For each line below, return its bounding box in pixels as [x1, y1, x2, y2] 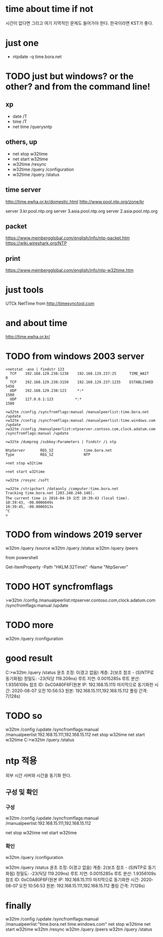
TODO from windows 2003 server [5, 351, 145, 362]
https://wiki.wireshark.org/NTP [5, 240, 67, 246]
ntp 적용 [5, 755, 37, 766]
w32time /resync [12, 161, 47, 167]
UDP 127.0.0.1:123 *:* [10, 396, 82, 402]
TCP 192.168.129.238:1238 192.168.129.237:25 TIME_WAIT [10, 371, 149, 376]
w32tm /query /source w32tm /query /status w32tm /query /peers [5, 545, 138, 551]
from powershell [5, 554, 38, 560]
